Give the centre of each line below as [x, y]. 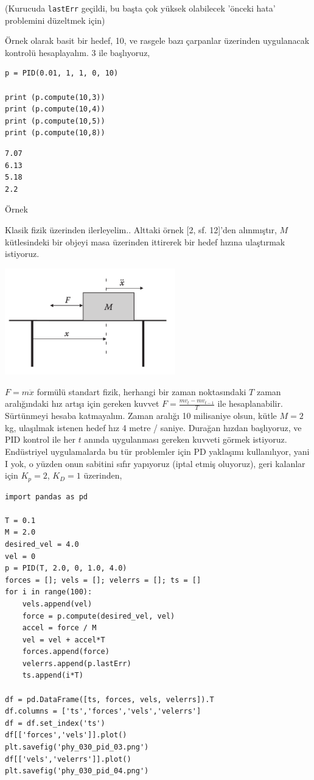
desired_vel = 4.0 [42, 544]
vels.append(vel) [57, 604]
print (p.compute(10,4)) [55, 109]
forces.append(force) [66, 652]
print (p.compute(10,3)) [55, 97]
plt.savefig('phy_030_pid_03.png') [77, 747]
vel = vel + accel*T [64, 640]
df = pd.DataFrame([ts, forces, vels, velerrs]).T [110, 699]
